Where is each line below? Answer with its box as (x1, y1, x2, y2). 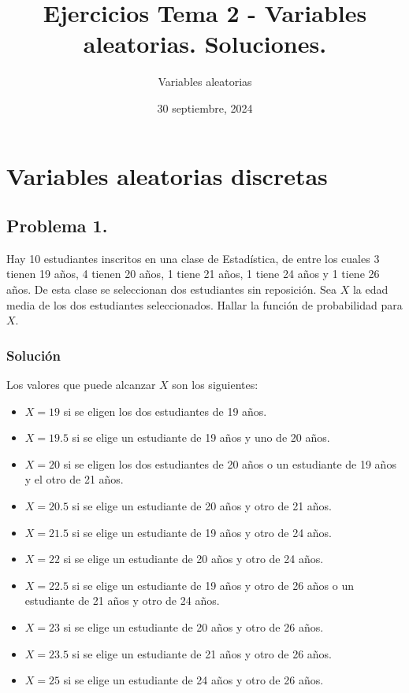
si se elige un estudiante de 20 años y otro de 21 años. (72, 498, 332, 514)
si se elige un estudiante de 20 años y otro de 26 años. (63, 619, 324, 636)
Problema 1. (6, 213, 108, 238)
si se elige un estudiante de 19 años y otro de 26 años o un (72, 576, 354, 593)
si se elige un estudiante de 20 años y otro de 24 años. (63, 550, 324, 567)
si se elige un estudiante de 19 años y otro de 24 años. (72, 524, 332, 540)
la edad (352, 281, 389, 298)
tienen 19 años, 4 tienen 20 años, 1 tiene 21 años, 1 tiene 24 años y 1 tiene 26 (6, 265, 380, 282)
